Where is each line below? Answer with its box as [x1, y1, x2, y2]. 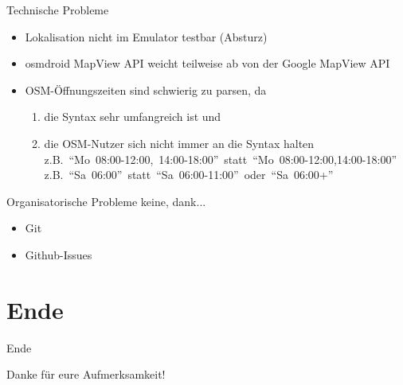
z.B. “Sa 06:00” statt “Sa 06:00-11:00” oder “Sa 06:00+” [44, 166, 334, 183]
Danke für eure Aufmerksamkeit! [6, 366, 166, 383]
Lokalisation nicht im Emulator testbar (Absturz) [25, 28, 268, 45]
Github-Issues [25, 246, 92, 262]
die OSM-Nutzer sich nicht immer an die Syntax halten [44, 134, 315, 151]
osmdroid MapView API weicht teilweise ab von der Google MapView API [25, 55, 390, 72]
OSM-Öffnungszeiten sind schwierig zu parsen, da [25, 81, 267, 98]
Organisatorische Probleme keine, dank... [6, 192, 206, 209]
